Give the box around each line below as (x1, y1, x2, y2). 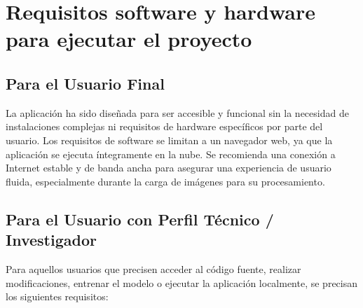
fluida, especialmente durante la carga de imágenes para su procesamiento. (6, 174, 325, 188)
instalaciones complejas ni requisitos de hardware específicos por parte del (6, 119, 323, 134)
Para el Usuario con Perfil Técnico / (6, 208, 274, 230)
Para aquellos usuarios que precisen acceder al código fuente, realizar (6, 261, 301, 276)
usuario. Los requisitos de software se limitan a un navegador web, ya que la (6, 132, 333, 147)
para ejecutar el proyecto (6, 24, 252, 53)
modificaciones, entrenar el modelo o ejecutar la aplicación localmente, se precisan (6, 275, 358, 290)
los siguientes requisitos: (6, 289, 109, 304)
